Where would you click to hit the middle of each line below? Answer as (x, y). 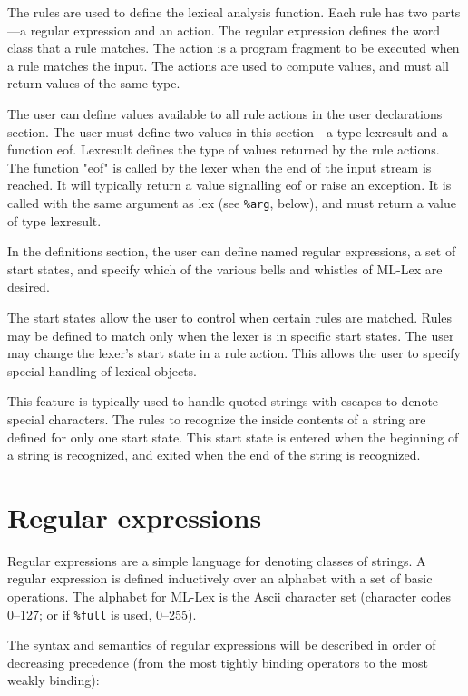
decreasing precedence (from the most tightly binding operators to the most (218, 662)
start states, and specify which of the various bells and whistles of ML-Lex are (225, 268)
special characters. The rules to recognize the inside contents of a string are (217, 418)
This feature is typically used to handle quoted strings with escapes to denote (223, 401)
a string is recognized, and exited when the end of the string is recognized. (214, 455)
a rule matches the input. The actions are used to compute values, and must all (228, 65)
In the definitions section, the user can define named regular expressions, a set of (232, 251)
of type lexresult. (54, 220)
